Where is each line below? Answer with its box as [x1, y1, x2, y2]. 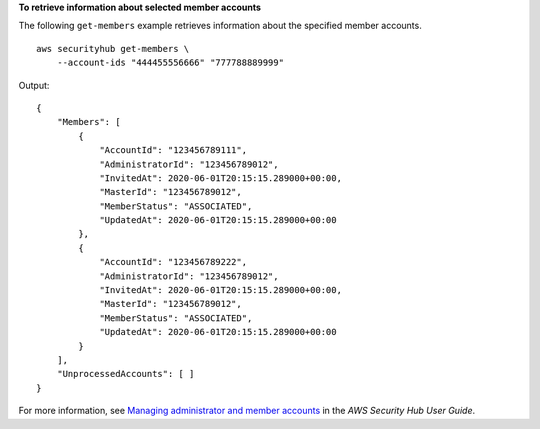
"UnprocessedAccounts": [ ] [56, 368, 195, 380]
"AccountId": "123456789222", [99, 256, 248, 268]
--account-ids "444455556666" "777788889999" [56, 57, 285, 69]
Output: [18, 79, 50, 91]
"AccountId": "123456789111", [99, 145, 248, 156]
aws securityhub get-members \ [36, 43, 190, 54]
